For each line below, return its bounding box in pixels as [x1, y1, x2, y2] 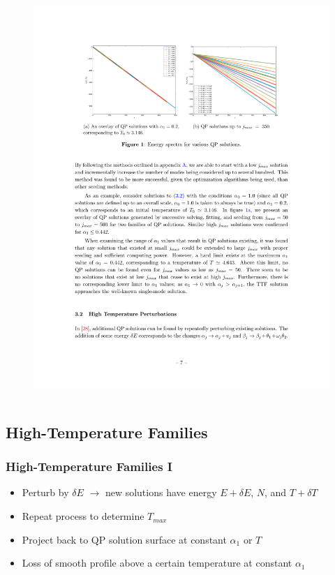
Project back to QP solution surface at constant [22, 532, 227, 546]
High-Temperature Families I [6, 458, 172, 475]
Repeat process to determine [22, 509, 144, 523]
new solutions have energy [105, 485, 217, 500]
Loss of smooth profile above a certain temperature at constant [22, 555, 292, 570]
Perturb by [22, 485, 69, 500]
